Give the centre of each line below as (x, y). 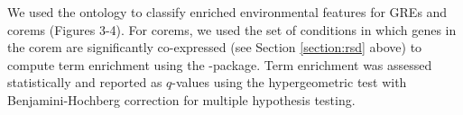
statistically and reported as (85, 82)
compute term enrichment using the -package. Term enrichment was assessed (220, 64)
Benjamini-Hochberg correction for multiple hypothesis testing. (181, 99)
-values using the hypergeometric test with (289, 82)
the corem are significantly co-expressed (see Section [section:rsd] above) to (215, 47)
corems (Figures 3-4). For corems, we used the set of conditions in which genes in (232, 29)
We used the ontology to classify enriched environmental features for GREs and (227, 12)
